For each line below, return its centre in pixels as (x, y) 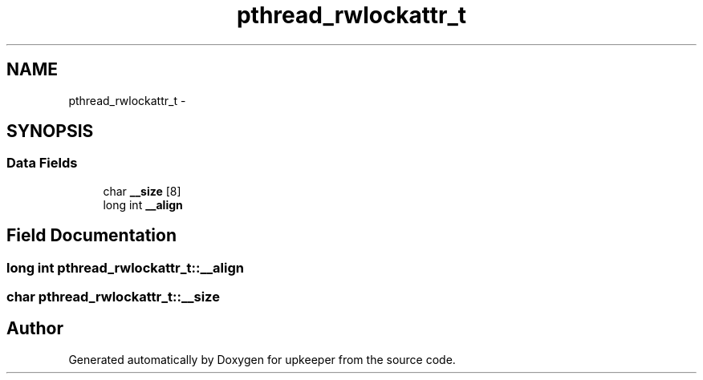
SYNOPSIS (50, 131)
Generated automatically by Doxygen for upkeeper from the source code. (262, 359)
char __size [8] (142, 191)
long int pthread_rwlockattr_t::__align (125, 267)
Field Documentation (91, 236)
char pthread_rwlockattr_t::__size (113, 297)
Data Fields (42, 163)
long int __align (143, 204)
